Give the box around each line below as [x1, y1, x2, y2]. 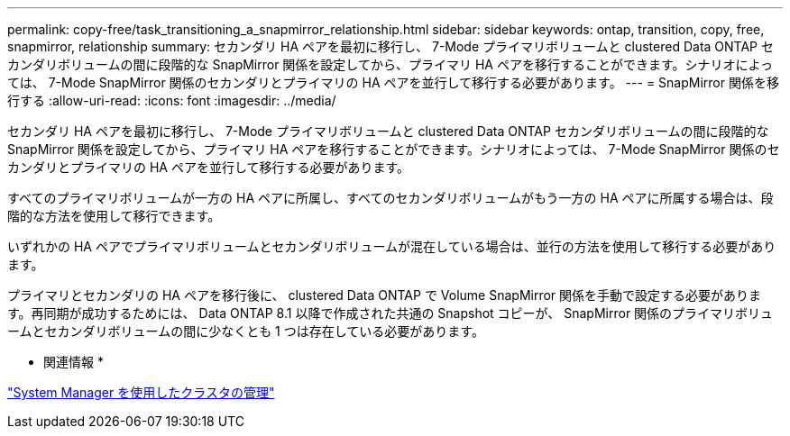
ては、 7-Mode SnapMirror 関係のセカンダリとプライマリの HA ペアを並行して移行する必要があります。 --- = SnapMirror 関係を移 [7, 75, 779, 90]
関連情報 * [43, 354, 104, 369]
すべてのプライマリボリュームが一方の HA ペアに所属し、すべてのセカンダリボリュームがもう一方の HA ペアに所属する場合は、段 [7, 190, 774, 205]
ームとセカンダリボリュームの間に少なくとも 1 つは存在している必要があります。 [7, 323, 484, 339]
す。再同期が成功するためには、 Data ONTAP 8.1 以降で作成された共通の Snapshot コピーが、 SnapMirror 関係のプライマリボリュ [7, 305, 774, 321]
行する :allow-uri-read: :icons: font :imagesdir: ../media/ [7, 93, 336, 108]
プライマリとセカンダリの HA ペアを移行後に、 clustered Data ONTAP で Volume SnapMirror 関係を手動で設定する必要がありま [7, 287, 762, 303]
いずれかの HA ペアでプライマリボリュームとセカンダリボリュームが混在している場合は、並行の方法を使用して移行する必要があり [7, 239, 776, 254]
